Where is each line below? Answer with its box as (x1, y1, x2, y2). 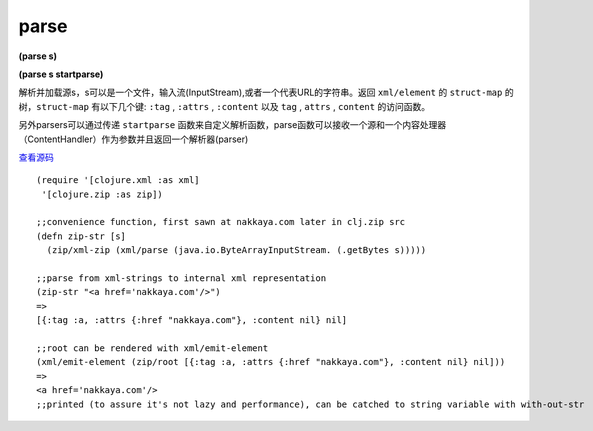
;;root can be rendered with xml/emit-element (36, 342, 269, 354)
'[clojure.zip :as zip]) (41, 188, 164, 200)
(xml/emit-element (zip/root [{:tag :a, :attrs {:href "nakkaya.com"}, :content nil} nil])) (36, 356, 506, 368)
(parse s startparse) (18, 68, 104, 80)
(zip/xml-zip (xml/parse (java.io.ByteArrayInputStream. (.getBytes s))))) (46, 245, 427, 256)
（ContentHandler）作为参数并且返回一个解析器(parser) (18, 133, 249, 145)
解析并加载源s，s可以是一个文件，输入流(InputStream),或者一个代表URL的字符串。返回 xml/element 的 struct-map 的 (18, 86, 514, 99)
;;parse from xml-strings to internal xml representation (36, 273, 327, 284)
